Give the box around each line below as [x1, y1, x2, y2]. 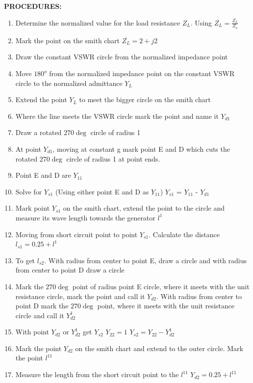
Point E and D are [15, 170, 71, 180]
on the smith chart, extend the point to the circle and [63, 203, 225, 213]
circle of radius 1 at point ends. [66, 153, 160, 164]
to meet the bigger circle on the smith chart [79, 94, 211, 105]
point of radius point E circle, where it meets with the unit [72, 281, 250, 291]
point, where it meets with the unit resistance [97, 301, 234, 311]
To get [15, 255, 35, 265]
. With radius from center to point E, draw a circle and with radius [44, 255, 247, 265]
